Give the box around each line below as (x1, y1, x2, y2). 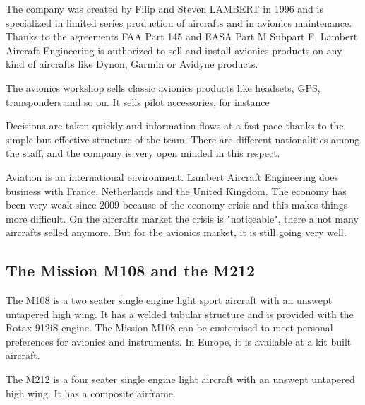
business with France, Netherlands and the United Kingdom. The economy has (6, 183, 347, 198)
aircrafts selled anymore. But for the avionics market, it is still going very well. (6, 225, 347, 240)
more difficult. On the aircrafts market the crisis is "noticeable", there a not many (6, 211, 359, 225)
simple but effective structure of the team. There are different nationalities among (6, 131, 360, 146)
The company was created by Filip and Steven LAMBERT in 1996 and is (6, 1, 323, 16)
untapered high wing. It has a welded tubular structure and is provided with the (6, 306, 354, 321)
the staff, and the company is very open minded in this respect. (6, 146, 280, 160)
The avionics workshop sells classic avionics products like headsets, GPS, (6, 80, 321, 95)
